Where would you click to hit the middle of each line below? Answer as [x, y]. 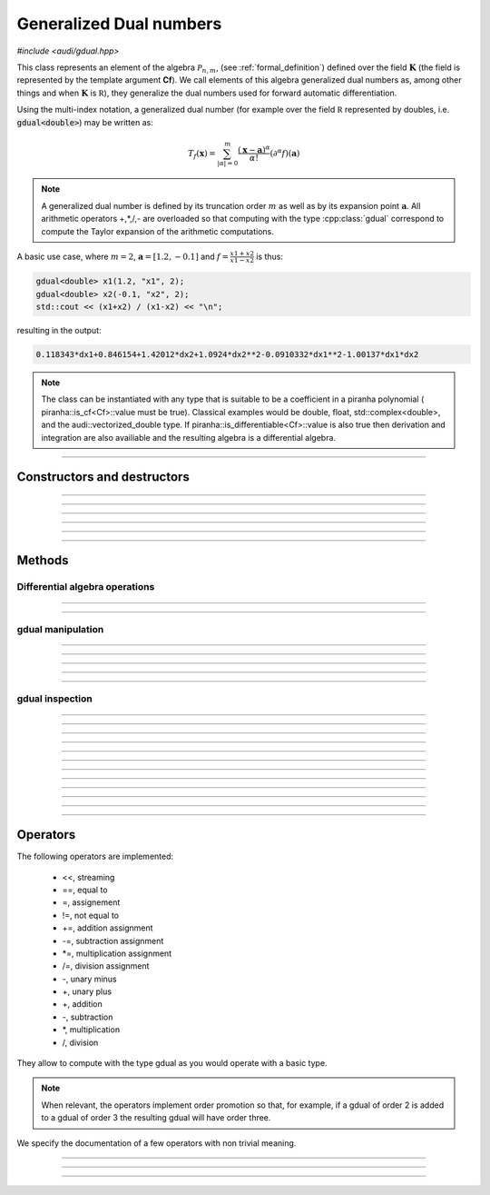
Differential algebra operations [86, 587]
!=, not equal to [91, 915]
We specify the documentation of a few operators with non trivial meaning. [157, 1143]
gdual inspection [54, 699]
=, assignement [91, 902]
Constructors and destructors [103, 477]
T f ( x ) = [202, 154]
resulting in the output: [59, 331]
